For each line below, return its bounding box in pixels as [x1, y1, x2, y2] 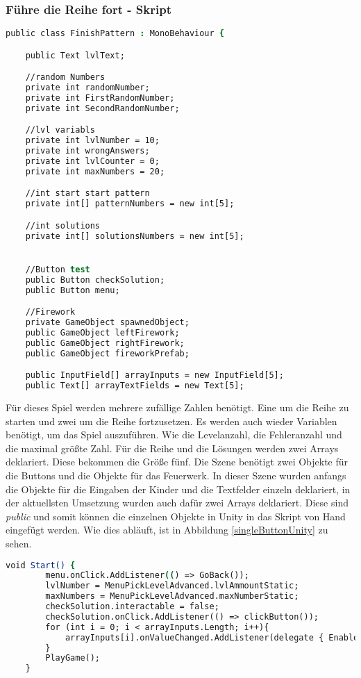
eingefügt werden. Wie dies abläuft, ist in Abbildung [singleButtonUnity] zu [6, 522, 328, 537]
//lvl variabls [25, 125, 95, 135]
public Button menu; [25, 285, 120, 295]
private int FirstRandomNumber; [25, 93, 175, 104]
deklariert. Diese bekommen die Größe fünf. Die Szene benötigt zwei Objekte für [6, 454, 349, 469]
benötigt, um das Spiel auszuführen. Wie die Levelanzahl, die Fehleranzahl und [6, 427, 342, 442]
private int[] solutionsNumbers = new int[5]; [25, 231, 244, 241]
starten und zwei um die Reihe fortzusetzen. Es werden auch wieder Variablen [6, 413, 337, 428]
